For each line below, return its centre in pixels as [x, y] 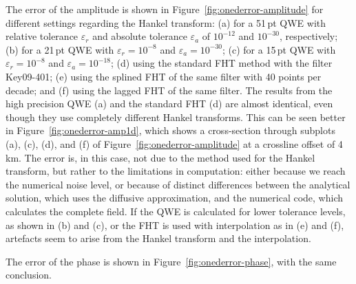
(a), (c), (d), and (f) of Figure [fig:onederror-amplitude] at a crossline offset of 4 [174, 143]
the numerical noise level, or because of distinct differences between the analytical [178, 184]
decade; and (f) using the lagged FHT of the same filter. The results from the [169, 90]
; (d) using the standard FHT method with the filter [221, 63]
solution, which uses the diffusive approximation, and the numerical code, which [175, 198]
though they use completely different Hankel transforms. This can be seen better [176, 117]
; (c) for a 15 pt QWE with [279, 49]
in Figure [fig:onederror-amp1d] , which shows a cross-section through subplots [170, 130]
